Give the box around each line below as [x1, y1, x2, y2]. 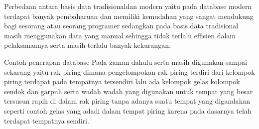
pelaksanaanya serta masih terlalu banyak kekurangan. [4, 40, 171, 50]
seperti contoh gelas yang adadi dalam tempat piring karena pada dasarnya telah [4, 105, 252, 116]
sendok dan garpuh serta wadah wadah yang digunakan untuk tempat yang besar [4, 86, 253, 96]
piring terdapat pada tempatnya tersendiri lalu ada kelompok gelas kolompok [4, 76, 240, 87]
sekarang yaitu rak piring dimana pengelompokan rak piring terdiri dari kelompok [4, 66, 255, 77]
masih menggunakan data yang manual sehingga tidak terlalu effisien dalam [4, 30, 236, 40]
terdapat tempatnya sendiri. [4, 115, 89, 126]
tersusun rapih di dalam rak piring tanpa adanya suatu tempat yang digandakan [4, 96, 250, 106]
